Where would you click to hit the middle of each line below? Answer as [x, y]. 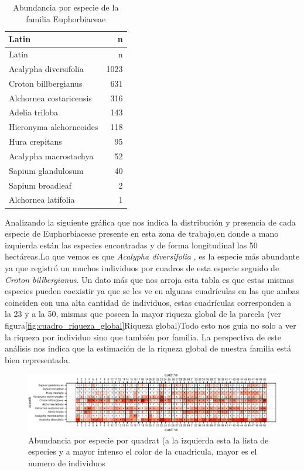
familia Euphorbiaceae [66, 18]
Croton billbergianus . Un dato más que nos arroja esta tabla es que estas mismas [149, 279]
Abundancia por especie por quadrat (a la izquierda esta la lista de [148, 440]
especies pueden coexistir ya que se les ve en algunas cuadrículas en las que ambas [152, 291]
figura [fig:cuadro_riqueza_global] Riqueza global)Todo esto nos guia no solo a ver [151, 325]
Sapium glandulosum [46, 170]
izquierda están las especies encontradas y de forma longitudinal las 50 [131, 245]
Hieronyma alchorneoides [54, 127]
